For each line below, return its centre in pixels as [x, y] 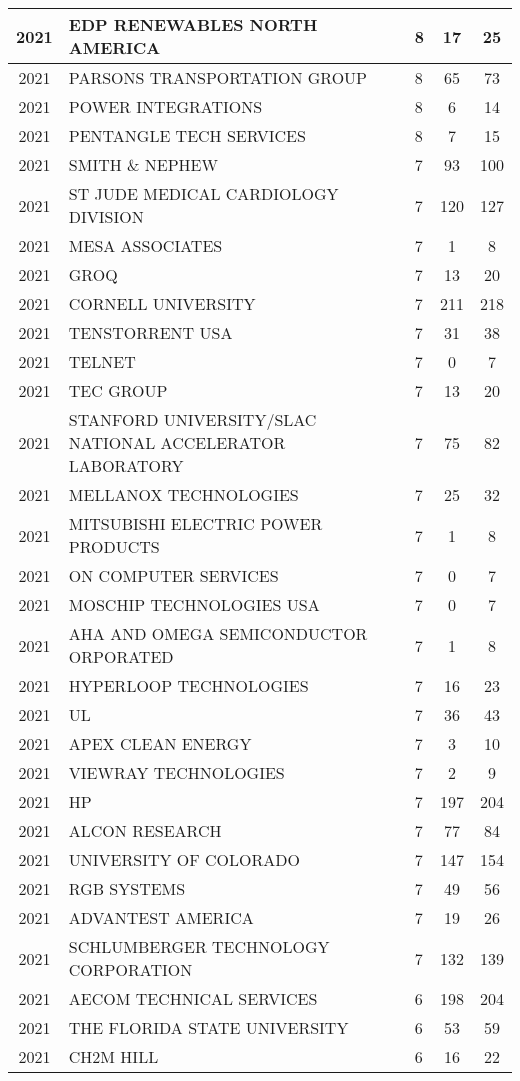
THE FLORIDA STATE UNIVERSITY [208, 1027]
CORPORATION [130, 969]
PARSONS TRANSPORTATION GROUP [217, 77]
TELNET [102, 361]
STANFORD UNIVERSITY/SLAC [192, 419]
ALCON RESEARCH [145, 830]
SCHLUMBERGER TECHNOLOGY [199, 946]
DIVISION [106, 216]
